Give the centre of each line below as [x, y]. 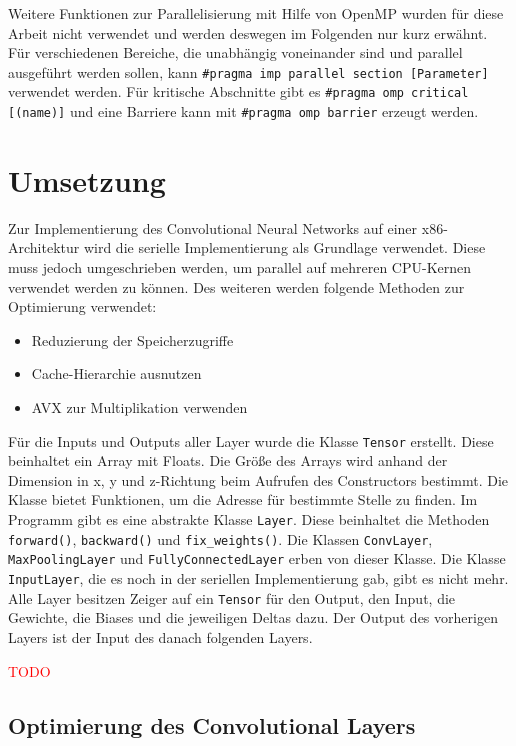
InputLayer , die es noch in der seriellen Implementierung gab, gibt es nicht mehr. [258, 578]
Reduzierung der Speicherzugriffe [132, 339]
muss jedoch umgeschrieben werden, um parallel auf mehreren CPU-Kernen [240, 267]
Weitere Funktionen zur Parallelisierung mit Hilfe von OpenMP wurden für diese [256, 13]
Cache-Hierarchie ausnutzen [116, 373]
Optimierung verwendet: [82, 306]
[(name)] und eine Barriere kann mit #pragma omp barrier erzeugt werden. [243, 111]
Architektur [44, 247]
